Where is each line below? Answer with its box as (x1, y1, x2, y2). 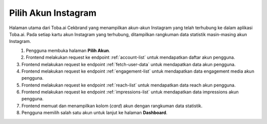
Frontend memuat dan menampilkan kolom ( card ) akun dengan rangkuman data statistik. (21, 103, 203, 109)
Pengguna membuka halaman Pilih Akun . (26, 47, 111, 53)
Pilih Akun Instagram (9, 7, 96, 18)
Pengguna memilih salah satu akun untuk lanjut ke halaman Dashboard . (21, 110, 168, 116)
